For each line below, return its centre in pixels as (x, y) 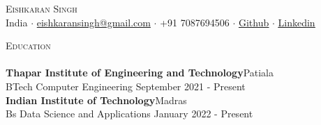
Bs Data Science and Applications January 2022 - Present (129, 114)
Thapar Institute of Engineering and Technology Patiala (140, 73)
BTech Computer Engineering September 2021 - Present (126, 86)
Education (28, 45)
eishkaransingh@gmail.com (94, 22)
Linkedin (297, 22)
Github (254, 22)
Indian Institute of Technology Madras (96, 100)
